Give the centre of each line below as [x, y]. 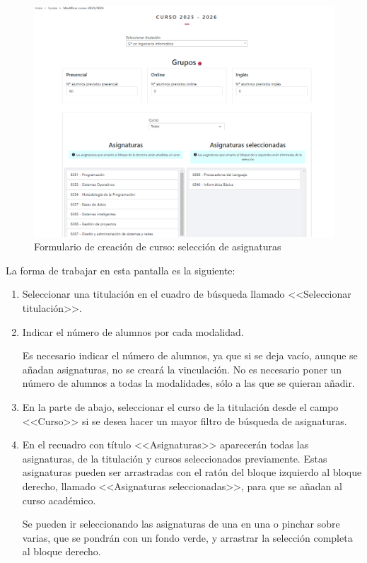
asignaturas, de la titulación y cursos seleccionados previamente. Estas [175, 458]
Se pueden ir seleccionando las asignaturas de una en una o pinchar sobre [181, 524]
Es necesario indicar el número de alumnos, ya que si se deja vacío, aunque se [190, 355]
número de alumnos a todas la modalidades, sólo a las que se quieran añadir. [188, 383]
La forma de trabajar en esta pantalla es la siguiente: [121, 270]
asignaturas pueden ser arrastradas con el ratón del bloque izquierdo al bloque [192, 472]
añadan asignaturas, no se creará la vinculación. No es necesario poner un [182, 369]
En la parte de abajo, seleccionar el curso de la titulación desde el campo [180, 407]
